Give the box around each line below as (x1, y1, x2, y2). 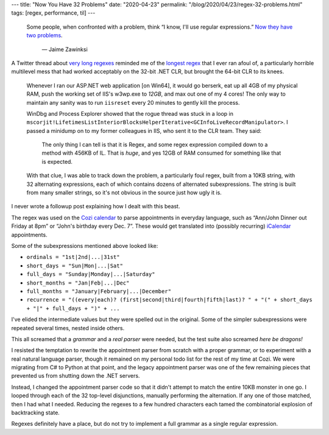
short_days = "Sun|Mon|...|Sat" (26, 262, 123, 269)
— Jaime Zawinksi (41, 46, 88, 53)
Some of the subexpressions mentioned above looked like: (11, 242, 158, 249)
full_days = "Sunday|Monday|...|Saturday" (26, 271, 155, 278)
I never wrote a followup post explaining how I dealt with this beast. (11, 203, 180, 210)
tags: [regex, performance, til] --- (11, 9, 96, 16)
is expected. (41, 158, 73, 165)
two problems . (26, 32, 63, 39)
